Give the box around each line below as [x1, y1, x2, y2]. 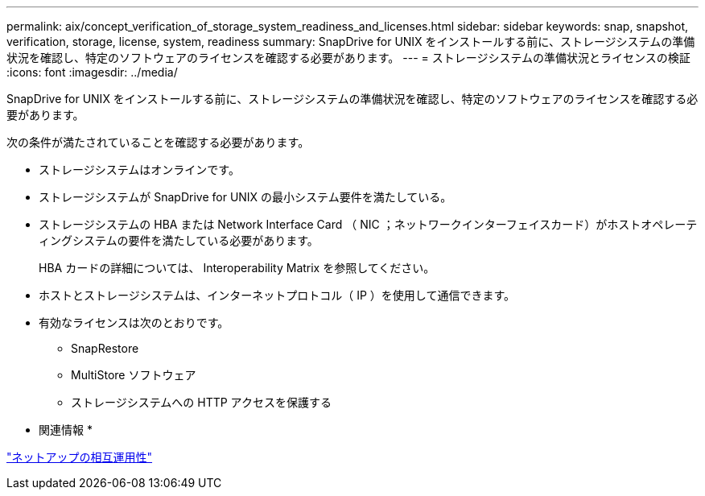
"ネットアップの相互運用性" [6, 450, 153, 464]
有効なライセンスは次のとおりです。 [39, 316, 229, 329]
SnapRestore [71, 341, 139, 355]
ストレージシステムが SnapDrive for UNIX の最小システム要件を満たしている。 [39, 190, 452, 204]
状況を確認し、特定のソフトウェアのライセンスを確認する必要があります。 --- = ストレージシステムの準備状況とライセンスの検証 [6, 51, 691, 64]
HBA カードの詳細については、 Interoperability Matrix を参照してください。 [39, 261, 435, 275]
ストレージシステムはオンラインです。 [39, 163, 240, 176]
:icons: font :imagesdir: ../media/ [6, 65, 178, 79]
